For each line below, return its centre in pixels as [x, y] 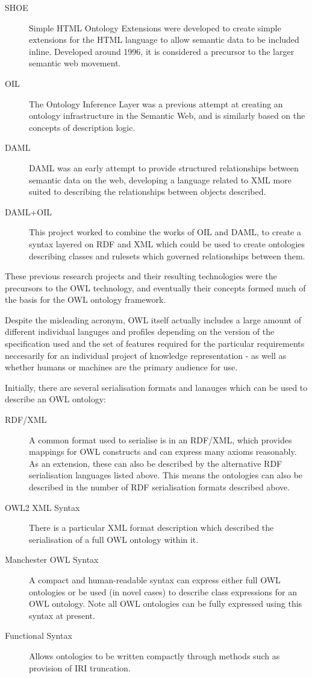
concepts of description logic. [82, 127]
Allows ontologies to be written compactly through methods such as [154, 655]
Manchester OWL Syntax [52, 559]
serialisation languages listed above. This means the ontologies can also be [166, 475]
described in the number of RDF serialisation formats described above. [160, 487]
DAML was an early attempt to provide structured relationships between [164, 167]
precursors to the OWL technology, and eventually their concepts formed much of [155, 287]
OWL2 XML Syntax [42, 507]
